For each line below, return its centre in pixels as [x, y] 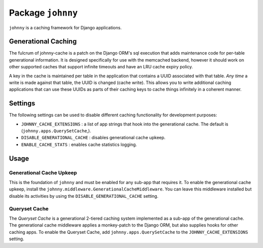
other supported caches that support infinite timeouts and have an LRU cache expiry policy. [101, 67]
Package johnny [43, 13]
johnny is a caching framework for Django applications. [65, 27]
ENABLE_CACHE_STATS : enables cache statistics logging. [79, 145]
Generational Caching [43, 41]
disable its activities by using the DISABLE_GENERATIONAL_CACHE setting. [84, 196]
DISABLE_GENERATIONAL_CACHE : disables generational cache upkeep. [93, 138]
